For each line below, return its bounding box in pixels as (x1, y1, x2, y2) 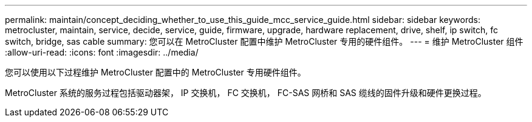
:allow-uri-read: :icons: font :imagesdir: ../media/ (5, 47, 199, 57)
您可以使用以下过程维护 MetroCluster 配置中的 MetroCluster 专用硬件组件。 (5, 67, 306, 77)
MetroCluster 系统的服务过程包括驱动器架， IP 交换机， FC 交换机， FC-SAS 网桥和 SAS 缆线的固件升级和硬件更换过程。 (5, 88, 486, 98)
